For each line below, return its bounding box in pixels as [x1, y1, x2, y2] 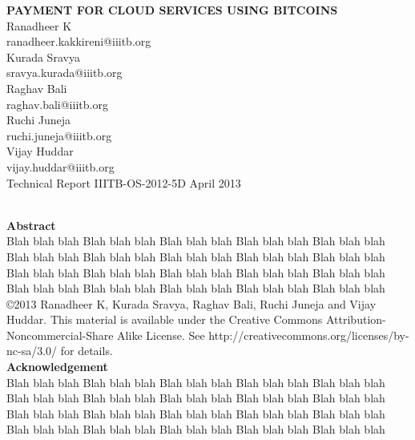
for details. [60, 342, 113, 359]
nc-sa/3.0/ [6, 342, 58, 359]
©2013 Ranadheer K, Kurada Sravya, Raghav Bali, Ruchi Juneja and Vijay [6, 295, 377, 312]
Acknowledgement [6, 358, 108, 375]
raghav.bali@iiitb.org [6, 95, 108, 112]
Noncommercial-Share [6, 326, 114, 343]
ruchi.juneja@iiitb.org [6, 127, 112, 143]
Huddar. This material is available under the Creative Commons [6, 311, 323, 328]
